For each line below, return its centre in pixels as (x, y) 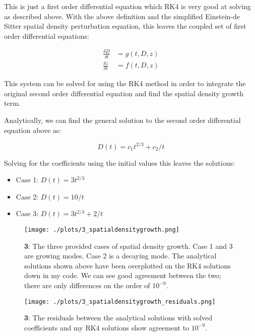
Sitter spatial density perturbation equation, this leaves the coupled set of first (125, 26)
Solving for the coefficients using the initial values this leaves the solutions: (119, 162)
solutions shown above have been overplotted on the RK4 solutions (127, 265)
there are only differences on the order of (87, 285)
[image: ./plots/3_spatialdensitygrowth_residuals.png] (120, 301)
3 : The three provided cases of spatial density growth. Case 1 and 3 (129, 246)
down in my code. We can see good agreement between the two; (123, 275)
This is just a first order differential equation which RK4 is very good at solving (127, 6)
